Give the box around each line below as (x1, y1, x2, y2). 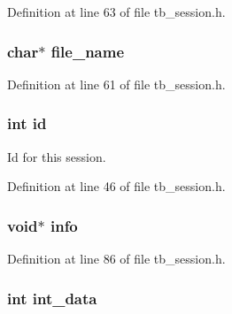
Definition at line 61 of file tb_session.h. (7, 74, 226, 93)
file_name (50, 40, 125, 62)
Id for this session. (7, 147, 106, 165)
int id (7, 112, 47, 134)
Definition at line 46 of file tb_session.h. (7, 177, 226, 195)
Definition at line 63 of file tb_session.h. (7, 3, 226, 20)
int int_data (7, 287, 97, 309)
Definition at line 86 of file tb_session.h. (7, 249, 226, 268)
